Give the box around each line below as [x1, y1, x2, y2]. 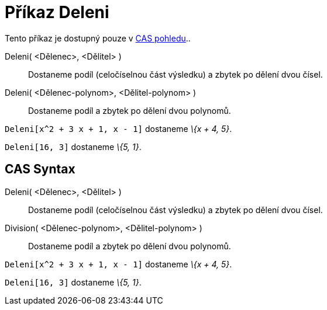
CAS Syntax [5, 162, 75, 177]
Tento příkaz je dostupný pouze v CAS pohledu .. [5, 33, 191, 43]
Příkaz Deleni [5, 2, 109, 22]
